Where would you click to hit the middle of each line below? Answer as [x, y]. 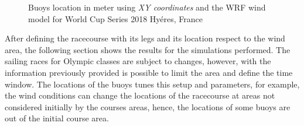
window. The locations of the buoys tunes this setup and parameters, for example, [152, 84]
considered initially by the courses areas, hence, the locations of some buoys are [148, 106]
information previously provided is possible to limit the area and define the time [149, 72]
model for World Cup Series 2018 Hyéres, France [116, 18]
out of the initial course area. [57, 118]
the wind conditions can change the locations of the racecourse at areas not [140, 95]
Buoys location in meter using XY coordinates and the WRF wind [147, 7]
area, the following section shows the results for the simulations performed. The [148, 49]
